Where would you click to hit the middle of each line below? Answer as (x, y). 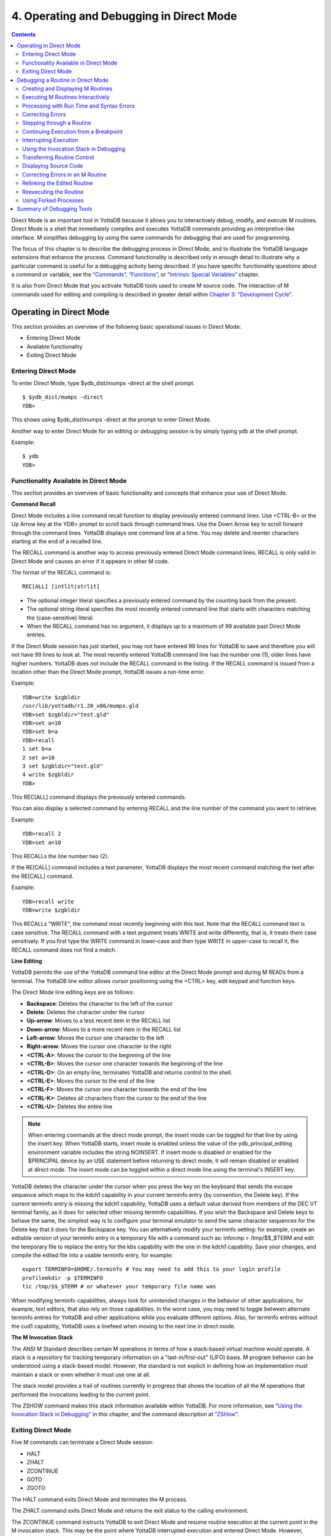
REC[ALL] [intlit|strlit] (61, 586)
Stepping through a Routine (57, 123)
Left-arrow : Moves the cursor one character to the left (96, 1038)
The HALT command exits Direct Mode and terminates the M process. (100, 1499)
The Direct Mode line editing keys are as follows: (73, 992)
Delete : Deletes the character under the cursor (86, 1012)
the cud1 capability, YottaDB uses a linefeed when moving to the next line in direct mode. (124, 1326)
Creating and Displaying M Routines (67, 88)
